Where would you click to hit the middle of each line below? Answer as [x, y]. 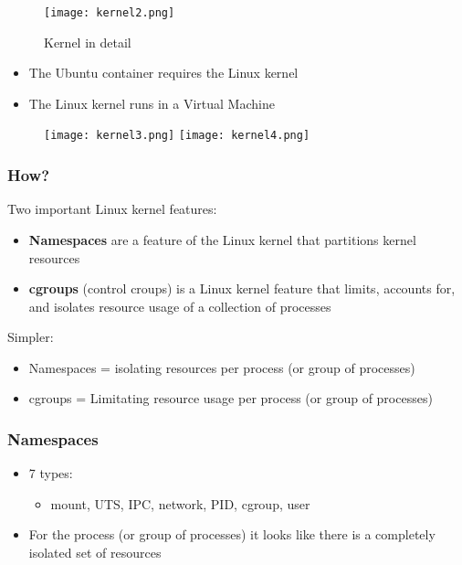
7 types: [51, 473]
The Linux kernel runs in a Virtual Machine [152, 103]
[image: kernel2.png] [110, 13]
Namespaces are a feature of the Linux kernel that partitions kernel [222, 239]
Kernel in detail [88, 42]
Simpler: [31, 337]
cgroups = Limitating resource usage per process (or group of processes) [231, 398]
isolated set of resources [95, 553]
